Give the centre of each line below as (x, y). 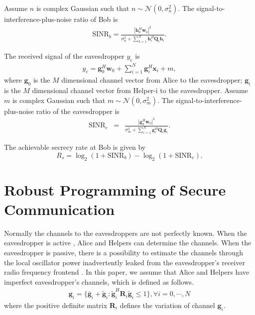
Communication (60, 209)
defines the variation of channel (167, 305)
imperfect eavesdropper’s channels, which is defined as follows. (99, 281)
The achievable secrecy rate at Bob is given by (75, 147)
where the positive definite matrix (56, 305)
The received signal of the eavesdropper (64, 56)
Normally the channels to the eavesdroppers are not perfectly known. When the (126, 233)
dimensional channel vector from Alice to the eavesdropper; (152, 80)
